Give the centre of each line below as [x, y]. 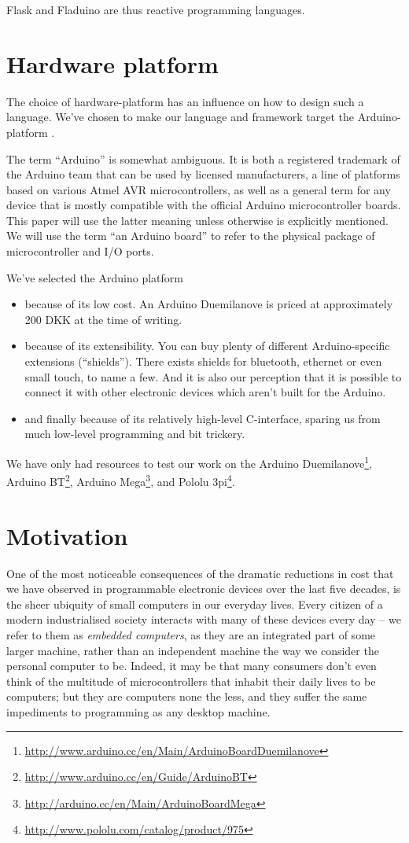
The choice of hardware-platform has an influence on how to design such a [185, 101]
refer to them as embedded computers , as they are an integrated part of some [191, 635]
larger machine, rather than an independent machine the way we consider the [193, 650]
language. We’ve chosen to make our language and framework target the [180, 117]
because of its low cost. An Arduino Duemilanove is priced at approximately [209, 304]
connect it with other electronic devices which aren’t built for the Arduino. [205, 392]
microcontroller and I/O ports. [80, 251]
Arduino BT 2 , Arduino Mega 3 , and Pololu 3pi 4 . [121, 480]
